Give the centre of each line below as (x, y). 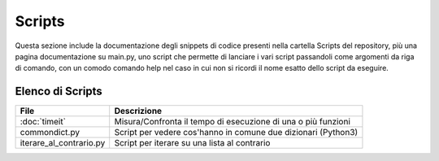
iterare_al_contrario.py (63, 143)
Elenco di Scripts (59, 91)
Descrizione (138, 111)
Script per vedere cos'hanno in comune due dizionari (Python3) (236, 133)
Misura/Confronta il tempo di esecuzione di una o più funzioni (233, 122)
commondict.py (50, 133)
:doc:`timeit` (43, 122)
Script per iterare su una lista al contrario (192, 143)
